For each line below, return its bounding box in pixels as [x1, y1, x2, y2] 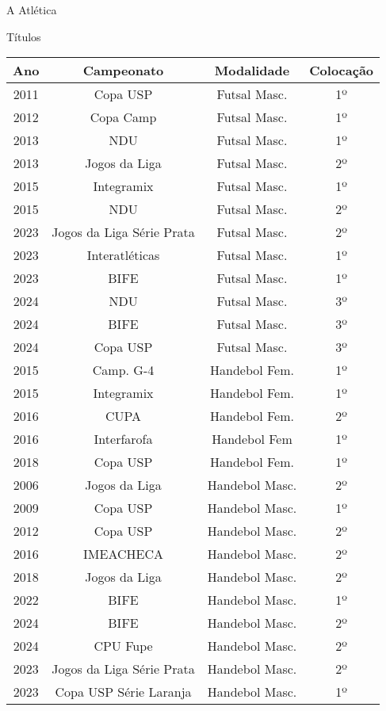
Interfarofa [94, 430, 153, 449]
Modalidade [214, 61, 290, 80]
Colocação [309, 61, 374, 80]
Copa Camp [90, 108, 157, 127]
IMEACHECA [83, 545, 163, 564]
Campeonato [82, 61, 164, 80]
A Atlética [6, 2, 57, 17]
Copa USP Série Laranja [55, 682, 192, 701]
